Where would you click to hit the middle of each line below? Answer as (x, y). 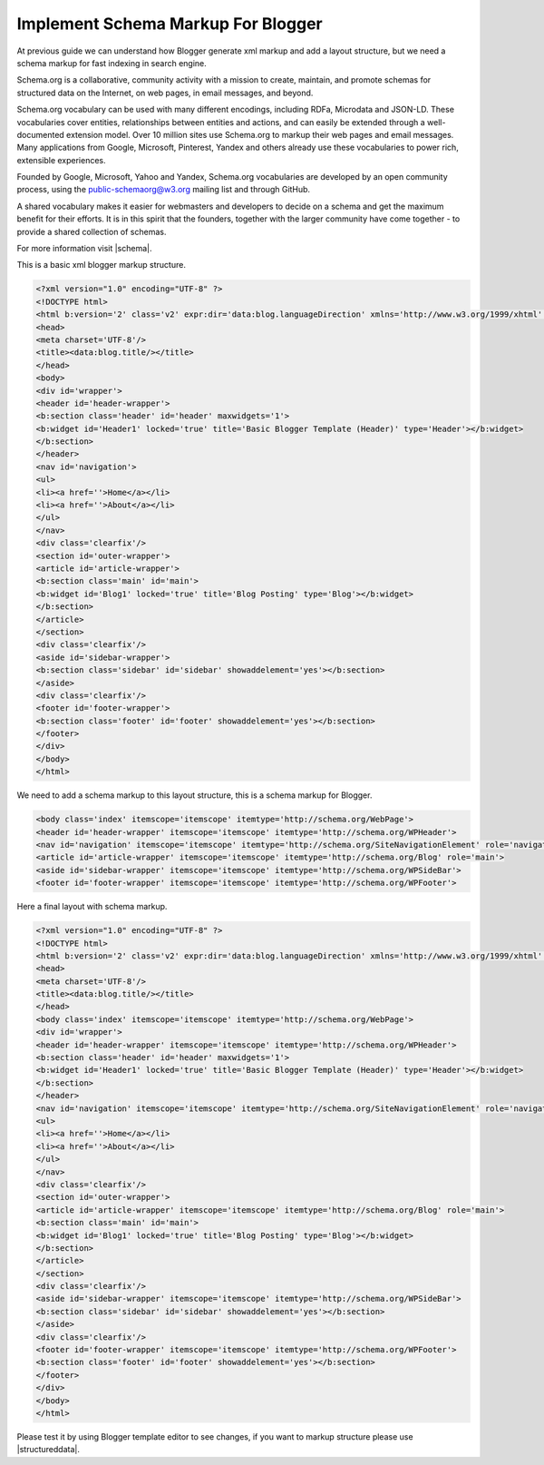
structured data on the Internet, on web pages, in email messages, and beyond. (165, 93)
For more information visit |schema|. (84, 249)
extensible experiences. (61, 160)
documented (41, 134)
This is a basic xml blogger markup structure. (101, 265)
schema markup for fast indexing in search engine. (112, 63)
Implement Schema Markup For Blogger (170, 24)
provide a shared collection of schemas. (92, 231)
